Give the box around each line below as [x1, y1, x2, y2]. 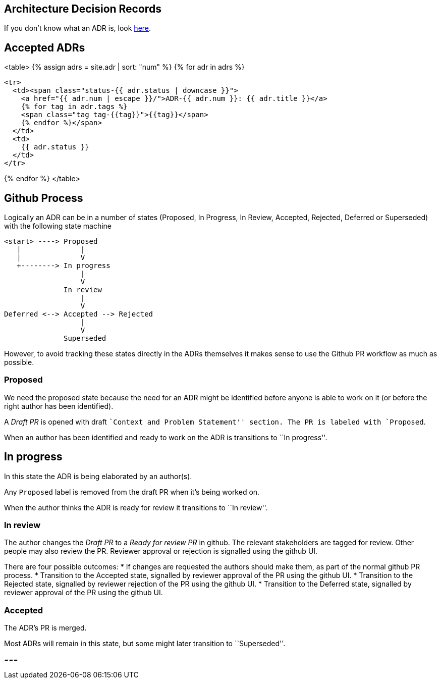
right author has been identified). [4, 401, 114, 410]
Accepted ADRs [4, 41, 85, 54]
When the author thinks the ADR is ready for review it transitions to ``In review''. [4, 503, 268, 512]
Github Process [4, 191, 83, 204]
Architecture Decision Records [4, 3, 161, 15]
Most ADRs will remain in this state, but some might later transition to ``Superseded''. [4, 639, 286, 648]
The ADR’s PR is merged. [4, 623, 87, 633]
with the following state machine [4, 222, 112, 231]
